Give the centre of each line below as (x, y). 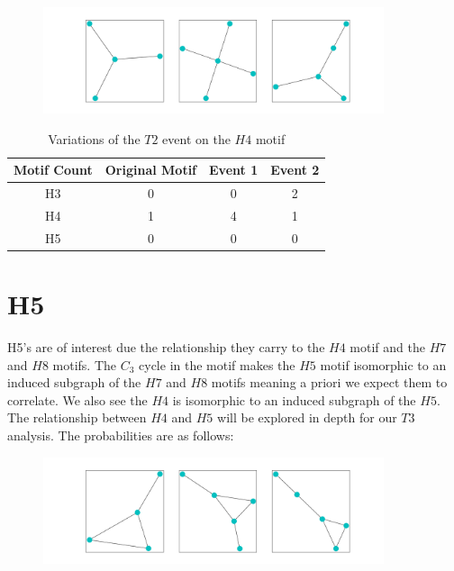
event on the (196, 138)
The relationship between (77, 417)
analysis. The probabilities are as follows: (121, 435)
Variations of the (94, 138)
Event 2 (295, 170)
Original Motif (151, 170)
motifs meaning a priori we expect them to (329, 382)
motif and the (387, 347)
